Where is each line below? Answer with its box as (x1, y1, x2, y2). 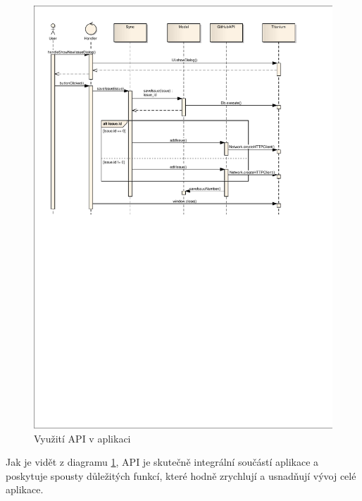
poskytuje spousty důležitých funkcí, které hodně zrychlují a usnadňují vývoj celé (6, 468, 356, 483)
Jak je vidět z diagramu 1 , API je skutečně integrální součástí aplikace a (6, 454, 319, 469)
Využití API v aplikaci (34, 431, 131, 445)
